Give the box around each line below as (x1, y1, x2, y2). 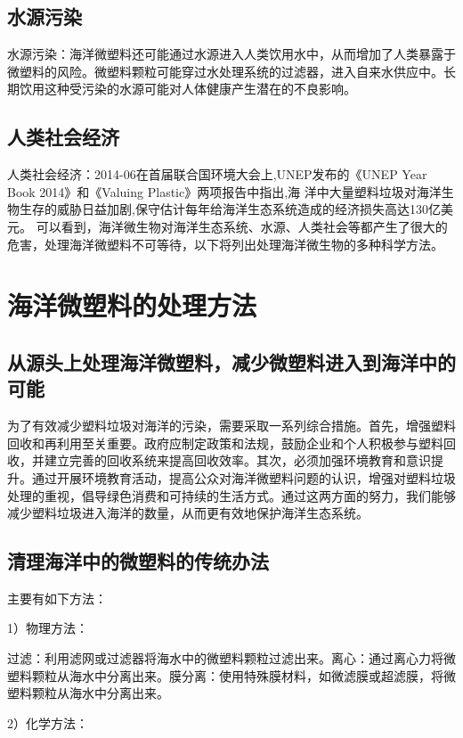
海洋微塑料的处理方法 (7, 287, 257, 324)
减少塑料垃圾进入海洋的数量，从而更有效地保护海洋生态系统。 (7, 504, 369, 522)
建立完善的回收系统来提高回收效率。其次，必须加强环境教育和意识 (44, 451, 431, 470)
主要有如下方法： (7, 588, 107, 607)
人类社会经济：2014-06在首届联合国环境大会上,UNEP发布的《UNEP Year (7, 165, 427, 184)
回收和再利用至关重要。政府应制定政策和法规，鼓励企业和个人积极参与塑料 (7, 433, 443, 452)
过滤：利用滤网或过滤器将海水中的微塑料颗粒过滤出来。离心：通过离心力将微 (7, 649, 456, 668)
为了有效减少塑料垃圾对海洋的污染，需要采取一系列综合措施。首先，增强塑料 (7, 416, 456, 435)
